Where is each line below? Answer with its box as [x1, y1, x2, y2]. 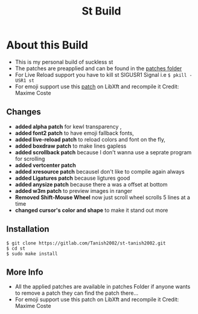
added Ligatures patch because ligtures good [14, 174, 130, 182]
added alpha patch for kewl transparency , [14, 123, 122, 130]
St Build [81, 4, 121, 18]
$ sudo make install [6, 250, 59, 257]
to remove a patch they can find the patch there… [14, 289, 139, 297]
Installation [6, 224, 49, 234]
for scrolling [14, 155, 45, 162]
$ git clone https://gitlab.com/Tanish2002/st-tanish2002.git [6, 240, 166, 246]
